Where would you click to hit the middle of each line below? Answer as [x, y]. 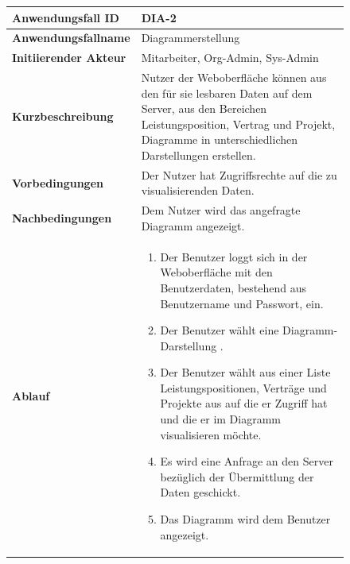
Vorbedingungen [58, 182]
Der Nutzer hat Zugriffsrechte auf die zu [239, 174]
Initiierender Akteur [69, 58]
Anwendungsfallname [71, 38]
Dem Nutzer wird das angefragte [221, 210]
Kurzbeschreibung [63, 116]
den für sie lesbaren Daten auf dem [227, 93]
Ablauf [31, 395]
